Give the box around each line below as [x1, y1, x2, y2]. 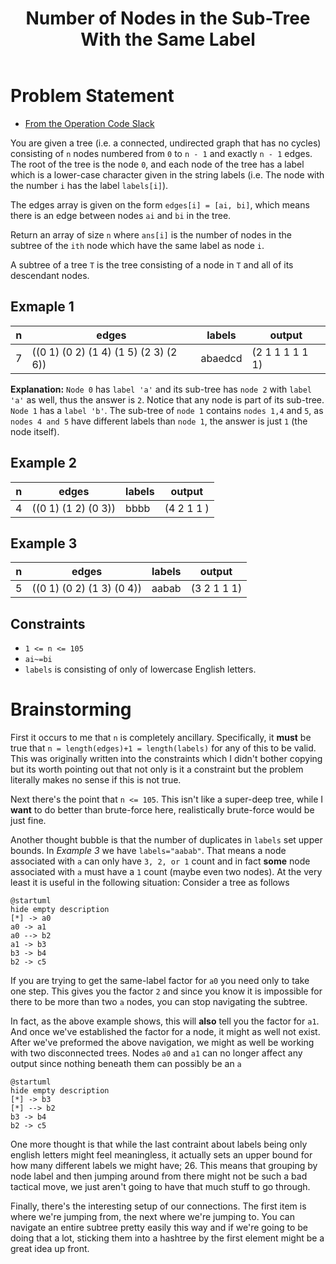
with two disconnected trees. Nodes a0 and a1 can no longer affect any [10, 1047, 303, 1059]
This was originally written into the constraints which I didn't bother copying [10, 753, 323, 765]
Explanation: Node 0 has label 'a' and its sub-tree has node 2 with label [10, 383, 312, 395]
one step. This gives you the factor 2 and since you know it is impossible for [10, 985, 323, 997]
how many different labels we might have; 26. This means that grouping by [10, 1160, 318, 1172]
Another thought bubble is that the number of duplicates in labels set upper [10, 834, 323, 846]
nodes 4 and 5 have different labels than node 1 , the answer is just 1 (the [10, 415, 308, 427]
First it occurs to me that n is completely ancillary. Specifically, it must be [10, 732, 312, 744]
